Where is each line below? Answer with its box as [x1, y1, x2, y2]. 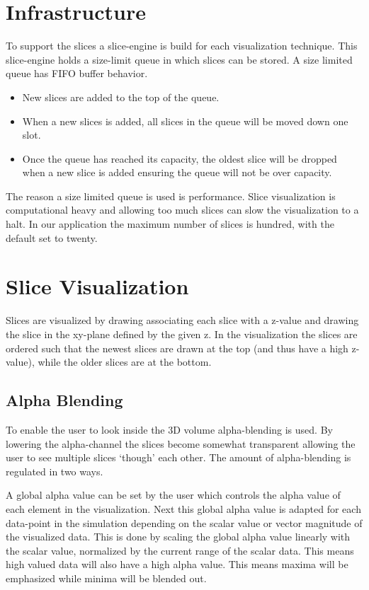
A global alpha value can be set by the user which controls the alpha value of [6, 487, 341, 502]
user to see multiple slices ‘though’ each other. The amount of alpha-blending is [6, 450, 351, 465]
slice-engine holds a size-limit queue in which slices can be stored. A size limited [6, 52, 353, 66]
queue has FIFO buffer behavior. [6, 66, 148, 81]
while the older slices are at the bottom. [38, 354, 212, 369]
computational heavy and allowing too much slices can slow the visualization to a [6, 202, 359, 217]
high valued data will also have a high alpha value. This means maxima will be [6, 557, 348, 572]
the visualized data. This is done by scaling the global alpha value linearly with [6, 529, 351, 544]
